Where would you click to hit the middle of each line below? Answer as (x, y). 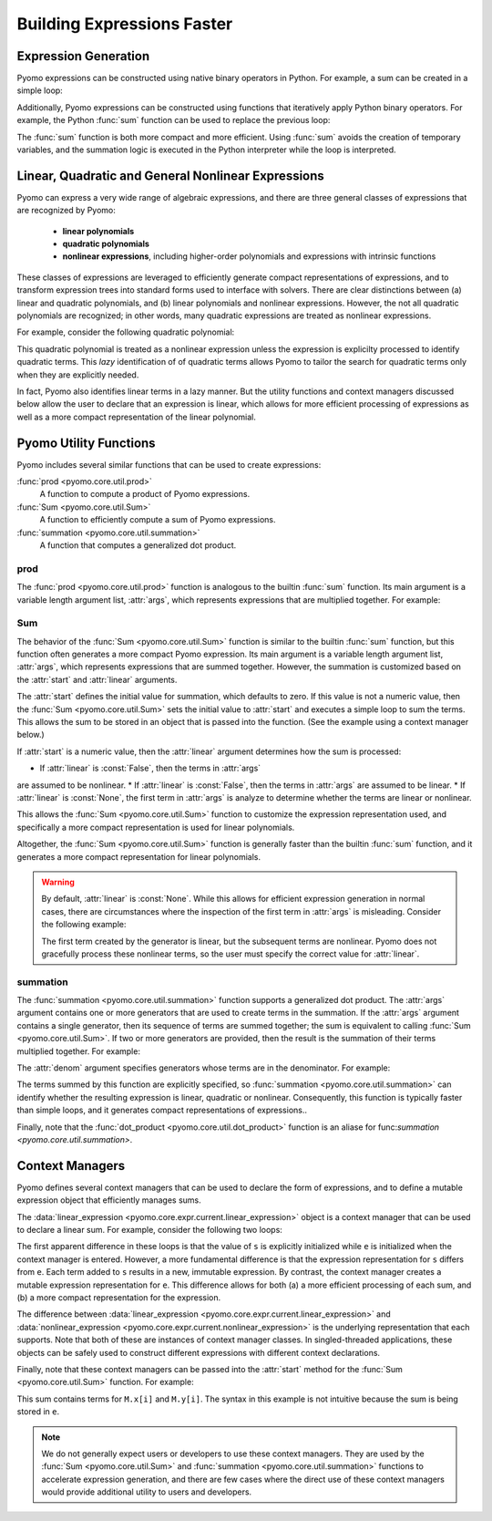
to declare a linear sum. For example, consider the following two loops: (149, 1230)
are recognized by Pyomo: (66, 211)
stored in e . (38, 1412)
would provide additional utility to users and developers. (147, 1492)
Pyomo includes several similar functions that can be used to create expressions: (169, 464)
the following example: (84, 925)
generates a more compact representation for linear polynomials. (139, 856)
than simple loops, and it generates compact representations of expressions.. (162, 1110)
